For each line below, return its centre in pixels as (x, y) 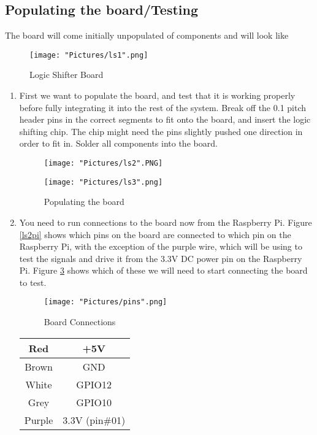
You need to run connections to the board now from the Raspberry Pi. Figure (166, 222)
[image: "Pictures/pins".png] (105, 302)
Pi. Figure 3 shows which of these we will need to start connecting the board (163, 270)
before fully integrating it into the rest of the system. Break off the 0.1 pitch (163, 107)
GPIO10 (94, 402)
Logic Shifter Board (67, 75)
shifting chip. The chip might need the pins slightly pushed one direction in (161, 131)
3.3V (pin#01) (94, 420)
